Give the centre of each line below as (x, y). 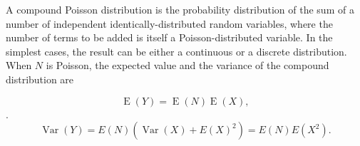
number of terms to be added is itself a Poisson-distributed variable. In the (169, 37)
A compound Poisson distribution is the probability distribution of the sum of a (180, 9)
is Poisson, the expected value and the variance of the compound (187, 65)
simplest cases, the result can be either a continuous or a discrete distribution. (176, 51)
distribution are (40, 79)
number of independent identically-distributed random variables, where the (169, 23)
